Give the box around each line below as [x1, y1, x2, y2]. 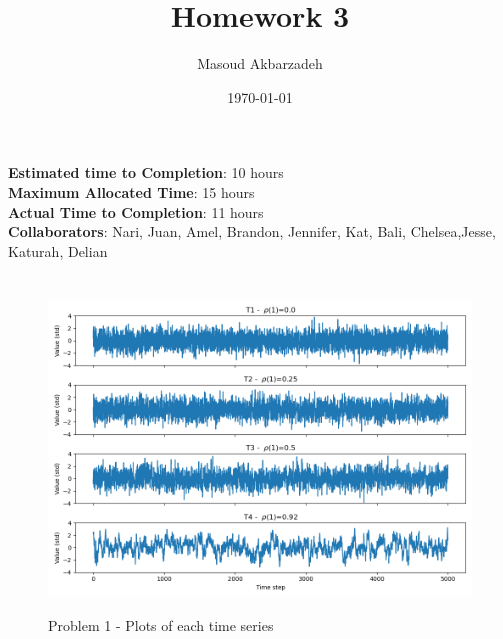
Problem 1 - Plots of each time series [48, 614, 274, 635]
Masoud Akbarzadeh [197, 53, 323, 74]
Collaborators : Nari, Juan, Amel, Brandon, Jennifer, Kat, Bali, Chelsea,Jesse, [8, 221, 496, 242]
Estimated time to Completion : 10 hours [8, 162, 284, 183]
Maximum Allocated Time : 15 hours [8, 181, 255, 202]
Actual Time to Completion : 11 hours [8, 201, 264, 222]
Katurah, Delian [8, 240, 108, 261]
